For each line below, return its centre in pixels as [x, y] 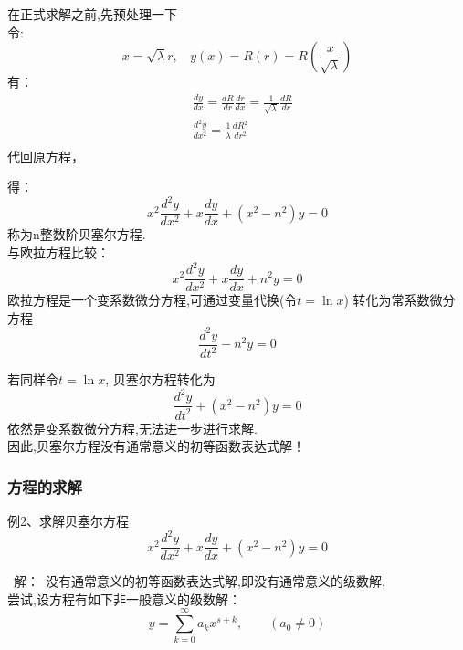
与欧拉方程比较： [58, 252]
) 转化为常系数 [387, 300]
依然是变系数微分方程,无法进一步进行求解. [132, 428]
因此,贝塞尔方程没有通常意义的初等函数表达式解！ [156, 446]
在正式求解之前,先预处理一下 [92, 14]
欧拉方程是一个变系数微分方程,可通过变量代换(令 [153, 300]
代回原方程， [46, 156]
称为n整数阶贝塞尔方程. [77, 234]
